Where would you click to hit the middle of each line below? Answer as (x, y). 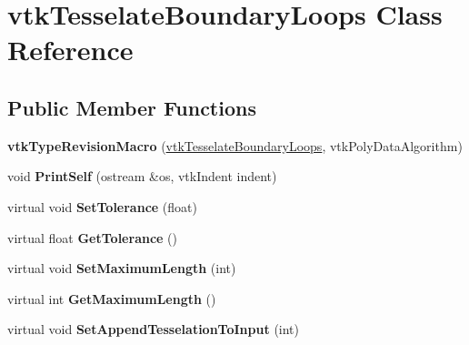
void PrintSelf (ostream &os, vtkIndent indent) (142, 176)
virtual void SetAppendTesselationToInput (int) (154, 329)
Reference (70, 50)
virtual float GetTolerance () (92, 237)
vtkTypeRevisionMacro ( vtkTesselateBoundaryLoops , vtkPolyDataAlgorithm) (235, 145)
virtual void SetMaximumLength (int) (122, 268)
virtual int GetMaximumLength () (112, 298)
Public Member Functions (132, 107)
